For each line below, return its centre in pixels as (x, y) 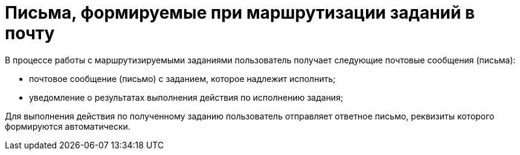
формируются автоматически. (68, 126)
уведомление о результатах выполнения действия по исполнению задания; (186, 97)
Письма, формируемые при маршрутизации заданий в (240, 13)
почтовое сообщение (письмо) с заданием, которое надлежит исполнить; (182, 78)
